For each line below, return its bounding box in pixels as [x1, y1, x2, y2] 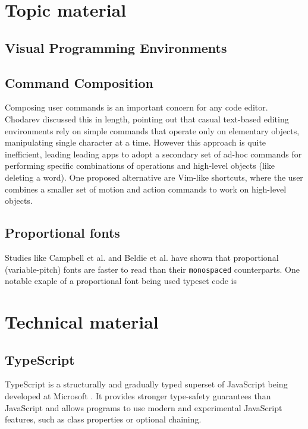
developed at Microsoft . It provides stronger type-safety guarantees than [5, 389, 271, 402]
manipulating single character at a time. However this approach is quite [5, 136, 266, 149]
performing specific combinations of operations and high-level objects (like [5, 159, 275, 172]
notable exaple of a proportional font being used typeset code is [5, 275, 237, 287]
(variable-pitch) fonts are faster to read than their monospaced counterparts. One [5, 263, 300, 275]
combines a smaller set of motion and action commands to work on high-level [5, 182, 287, 195]
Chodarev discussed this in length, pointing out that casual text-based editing [5, 112, 289, 125]
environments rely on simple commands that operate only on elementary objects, [5, 124, 300, 137]
